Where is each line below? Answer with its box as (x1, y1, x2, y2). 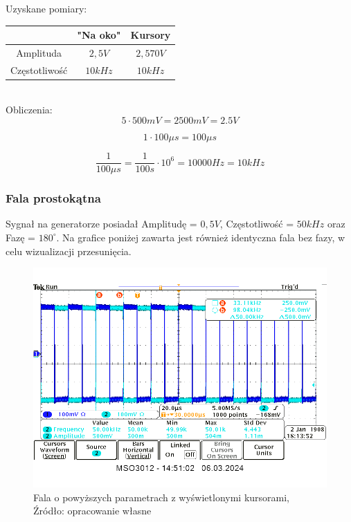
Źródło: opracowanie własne (33, 503, 152, 518)
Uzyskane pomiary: (6, 1, 87, 15)
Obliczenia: (6, 102, 53, 117)
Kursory (130, 28, 171, 42)
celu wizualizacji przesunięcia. (6, 243, 132, 258)
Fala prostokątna (6, 189, 101, 207)
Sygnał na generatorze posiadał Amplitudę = (6, 216, 197, 231)
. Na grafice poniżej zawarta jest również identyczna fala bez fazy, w (56, 230, 345, 244)
